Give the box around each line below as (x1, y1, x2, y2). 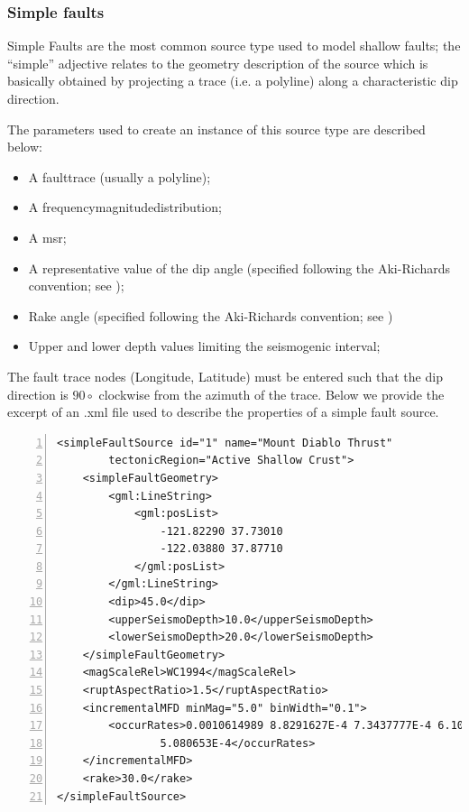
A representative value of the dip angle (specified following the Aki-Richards (28, 258, 451, 277)
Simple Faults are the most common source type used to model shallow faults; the (7, 36, 461, 55)
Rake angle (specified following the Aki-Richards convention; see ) (28, 306, 393, 325)
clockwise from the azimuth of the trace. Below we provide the (98, 384, 445, 403)
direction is (7, 384, 69, 403)
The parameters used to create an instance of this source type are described (7, 119, 426, 138)
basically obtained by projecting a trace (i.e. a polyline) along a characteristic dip (7, 71, 458, 90)
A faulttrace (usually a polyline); (28, 167, 211, 186)
